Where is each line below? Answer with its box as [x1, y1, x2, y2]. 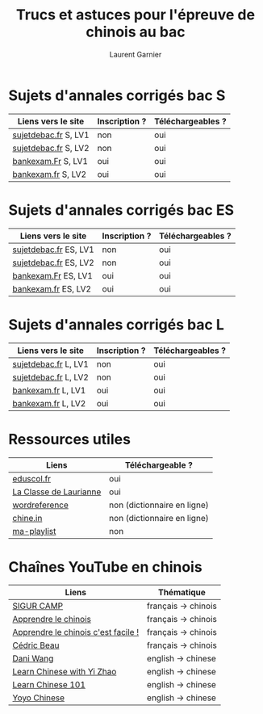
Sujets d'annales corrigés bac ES [8, 200, 235, 219]
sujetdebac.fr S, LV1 [12, 129, 90, 141]
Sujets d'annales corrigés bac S [8, 86, 226, 104]
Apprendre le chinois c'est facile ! [12, 627, 140, 638]
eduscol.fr [12, 472, 51, 484]
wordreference [12, 499, 69, 510]
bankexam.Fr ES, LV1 [12, 270, 93, 281]
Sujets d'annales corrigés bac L [8, 315, 224, 334]
